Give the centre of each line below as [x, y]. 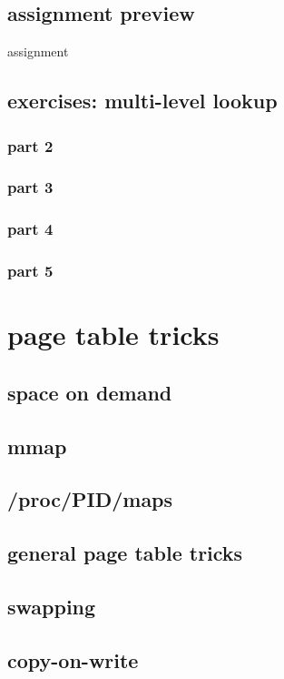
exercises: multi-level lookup [142, 101]
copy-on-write [73, 659]
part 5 [30, 271]
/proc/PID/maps [90, 499]
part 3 [30, 187]
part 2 [30, 145]
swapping [52, 606]
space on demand [90, 392]
